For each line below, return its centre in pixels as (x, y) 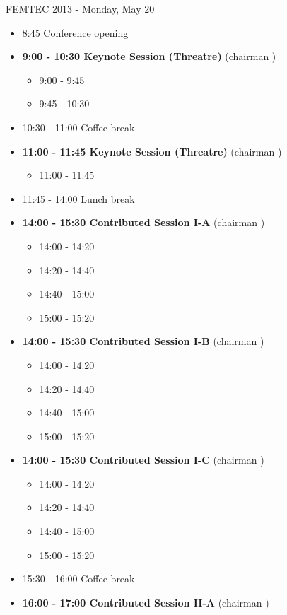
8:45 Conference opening (75, 32)
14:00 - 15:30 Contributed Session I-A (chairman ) (143, 222)
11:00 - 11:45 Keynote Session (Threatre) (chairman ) (152, 151)
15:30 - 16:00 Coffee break (78, 579)
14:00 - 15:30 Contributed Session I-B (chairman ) (143, 341)
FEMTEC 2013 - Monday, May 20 (80, 8)
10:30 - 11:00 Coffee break (78, 127)
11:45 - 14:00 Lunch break (78, 198)
